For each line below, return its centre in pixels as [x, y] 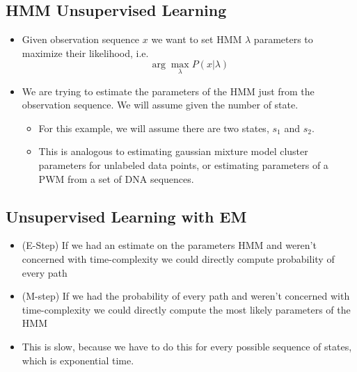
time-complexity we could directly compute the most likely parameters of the [186, 309]
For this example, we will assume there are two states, [154, 128]
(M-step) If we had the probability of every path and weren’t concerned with [186, 296]
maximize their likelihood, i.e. [85, 52]
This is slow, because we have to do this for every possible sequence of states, [187, 346]
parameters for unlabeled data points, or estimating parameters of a [183, 164]
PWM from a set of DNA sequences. [116, 178]
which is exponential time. [78, 360]
